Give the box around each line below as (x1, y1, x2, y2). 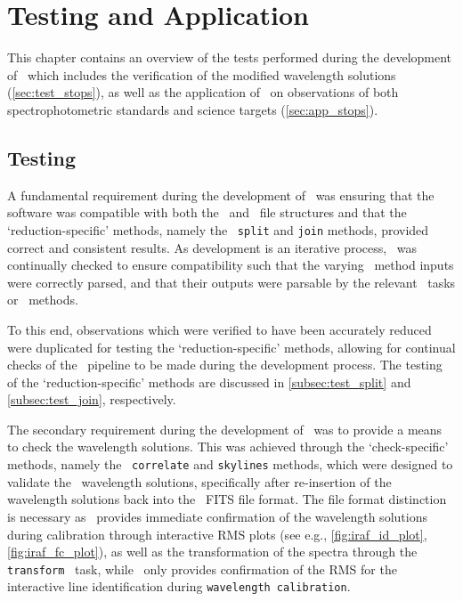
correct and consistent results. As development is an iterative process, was (7, 238, 418, 256)
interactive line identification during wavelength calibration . (7, 577, 351, 596)
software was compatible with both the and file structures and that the (7, 203, 407, 222)
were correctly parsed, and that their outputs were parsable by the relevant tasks (7, 272, 456, 291)
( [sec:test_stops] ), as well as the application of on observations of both (7, 83, 399, 102)
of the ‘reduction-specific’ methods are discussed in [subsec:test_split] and (7, 372, 411, 391)
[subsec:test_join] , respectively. (7, 390, 176, 409)
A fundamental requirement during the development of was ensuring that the (7, 185, 435, 204)
